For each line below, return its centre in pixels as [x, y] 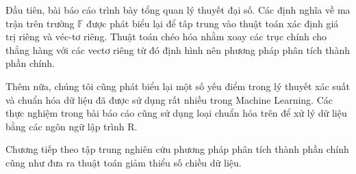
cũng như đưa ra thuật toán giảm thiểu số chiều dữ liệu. [124, 162]
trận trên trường [40, 23]
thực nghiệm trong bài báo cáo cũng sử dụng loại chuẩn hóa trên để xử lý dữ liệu [176, 113]
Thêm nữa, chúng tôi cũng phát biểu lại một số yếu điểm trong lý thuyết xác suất [178, 86]
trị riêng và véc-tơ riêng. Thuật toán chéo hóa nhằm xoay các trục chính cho [166, 37]
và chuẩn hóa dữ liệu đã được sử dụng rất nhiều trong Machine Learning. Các [169, 99]
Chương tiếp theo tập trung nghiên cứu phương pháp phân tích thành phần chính [177, 149]
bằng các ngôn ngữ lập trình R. [72, 126]
